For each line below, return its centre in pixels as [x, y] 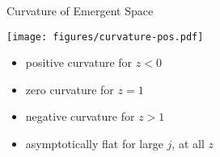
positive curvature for [79, 62]
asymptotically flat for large [94, 144]
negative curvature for [80, 116]
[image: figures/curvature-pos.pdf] [105, 37]
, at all [188, 144]
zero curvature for [70, 89]
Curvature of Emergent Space [80, 10]
